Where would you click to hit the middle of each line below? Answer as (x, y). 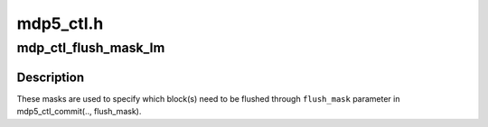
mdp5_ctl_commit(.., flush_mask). (79, 112)
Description (51, 77)
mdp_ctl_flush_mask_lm (91, 48)
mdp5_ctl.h (60, 23)
